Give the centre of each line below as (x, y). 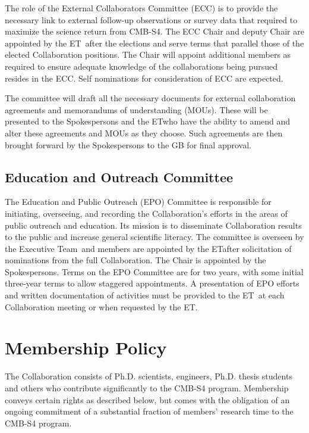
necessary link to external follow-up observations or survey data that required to (151, 19)
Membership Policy (86, 348)
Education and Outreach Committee (119, 177)
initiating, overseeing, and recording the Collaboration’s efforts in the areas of (146, 213)
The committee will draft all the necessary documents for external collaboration (150, 98)
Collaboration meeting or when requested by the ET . (101, 306)
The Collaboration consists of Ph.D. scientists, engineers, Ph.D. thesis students (149, 376)
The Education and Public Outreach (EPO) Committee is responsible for (138, 202)
